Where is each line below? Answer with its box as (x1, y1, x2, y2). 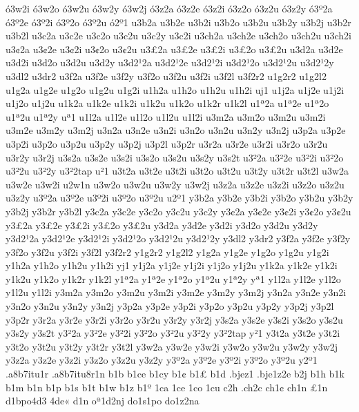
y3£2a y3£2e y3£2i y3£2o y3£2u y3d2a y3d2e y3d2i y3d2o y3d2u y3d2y (6, 217, 318, 232)
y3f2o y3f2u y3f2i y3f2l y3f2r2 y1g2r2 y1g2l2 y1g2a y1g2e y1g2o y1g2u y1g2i (6, 244, 329, 259)
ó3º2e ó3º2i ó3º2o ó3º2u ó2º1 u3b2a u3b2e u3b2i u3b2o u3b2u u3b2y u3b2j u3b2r (6, 14, 351, 29)
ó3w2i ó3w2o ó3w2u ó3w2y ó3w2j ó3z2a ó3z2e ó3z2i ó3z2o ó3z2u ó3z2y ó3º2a (6, 1, 333, 15)
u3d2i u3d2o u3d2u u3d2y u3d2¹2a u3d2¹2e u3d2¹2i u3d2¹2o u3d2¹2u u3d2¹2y (6, 55, 334, 70)
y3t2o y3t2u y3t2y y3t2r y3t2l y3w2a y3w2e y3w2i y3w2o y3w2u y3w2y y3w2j (6, 339, 338, 353)
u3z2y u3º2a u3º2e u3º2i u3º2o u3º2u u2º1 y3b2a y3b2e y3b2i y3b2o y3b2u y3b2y (6, 190, 353, 205)
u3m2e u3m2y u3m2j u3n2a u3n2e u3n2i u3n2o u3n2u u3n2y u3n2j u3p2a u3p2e (6, 123, 346, 137)
